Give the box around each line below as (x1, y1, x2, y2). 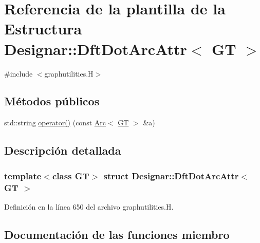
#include (4, 68, 33, 79)
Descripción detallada (4, 142, 121, 158)
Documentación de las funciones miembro (4, 226, 230, 242)
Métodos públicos (4, 93, 100, 109)
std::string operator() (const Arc (4, 117, 106, 128)
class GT (52, 169, 89, 182)
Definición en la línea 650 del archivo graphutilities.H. (4, 201, 174, 212)
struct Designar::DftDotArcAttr (103, 169, 239, 182)
